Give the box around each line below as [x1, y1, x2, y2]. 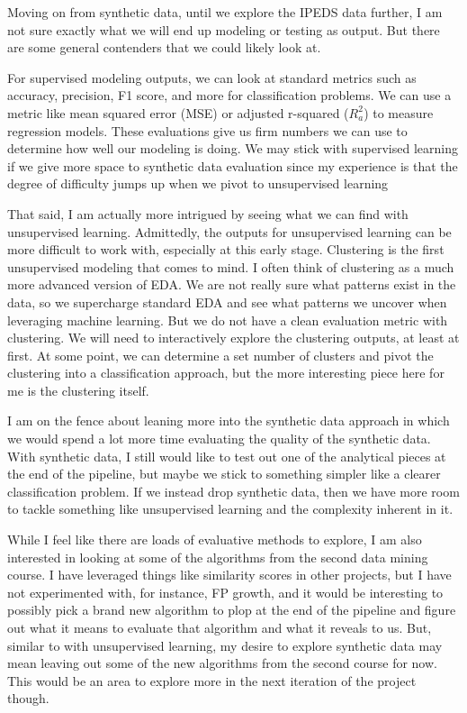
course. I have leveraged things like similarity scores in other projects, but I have [7, 565, 452, 584]
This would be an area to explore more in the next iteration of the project [7, 671, 417, 690]
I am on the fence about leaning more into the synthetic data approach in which [7, 411, 450, 430]
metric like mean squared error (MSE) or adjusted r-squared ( [7, 103, 349, 122]
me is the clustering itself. [7, 380, 149, 399]
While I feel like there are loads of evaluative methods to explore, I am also [7, 530, 422, 549]
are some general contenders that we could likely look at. [7, 38, 321, 57]
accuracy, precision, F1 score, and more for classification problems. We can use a [7, 86, 452, 105]
